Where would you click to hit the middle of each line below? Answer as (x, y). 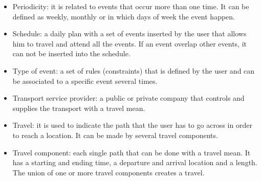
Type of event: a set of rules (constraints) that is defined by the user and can (134, 70)
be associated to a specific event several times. (85, 81)
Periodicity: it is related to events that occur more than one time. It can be (131, 6)
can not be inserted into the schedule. (71, 53)
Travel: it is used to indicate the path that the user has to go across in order (132, 125)
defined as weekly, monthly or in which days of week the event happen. (124, 16)
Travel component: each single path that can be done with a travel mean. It (132, 152)
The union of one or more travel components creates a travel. (108, 172)
